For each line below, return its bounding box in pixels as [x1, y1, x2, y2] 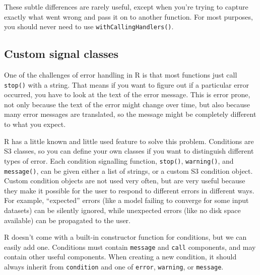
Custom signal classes [4, 46, 119, 61]
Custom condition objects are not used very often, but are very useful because [4, 175, 245, 186]
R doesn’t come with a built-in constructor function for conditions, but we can [4, 232, 247, 242]
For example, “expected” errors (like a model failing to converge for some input [4, 195, 249, 205]
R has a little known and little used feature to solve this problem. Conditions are [4, 135, 254, 146]
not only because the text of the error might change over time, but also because [4, 99, 250, 109]
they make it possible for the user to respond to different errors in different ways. [4, 185, 254, 195]
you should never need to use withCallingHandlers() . [4, 21, 174, 32]
